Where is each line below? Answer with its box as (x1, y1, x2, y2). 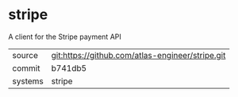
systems (12, 76, 44, 87)
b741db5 (51, 62, 87, 73)
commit (12, 62, 40, 73)
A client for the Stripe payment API (8, 32, 121, 41)
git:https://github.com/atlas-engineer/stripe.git (51, 49, 226, 60)
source (12, 49, 38, 60)
